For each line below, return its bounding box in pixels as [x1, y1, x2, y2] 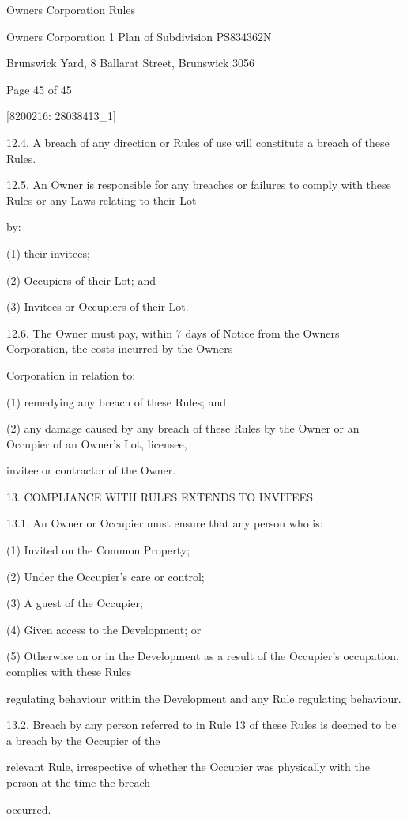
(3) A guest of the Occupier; [6, 595, 143, 611]
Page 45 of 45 [6, 81, 72, 97]
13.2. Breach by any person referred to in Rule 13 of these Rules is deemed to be [6, 716, 397, 733]
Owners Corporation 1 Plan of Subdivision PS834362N [6, 28, 272, 44]
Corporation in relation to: [6, 366, 136, 383]
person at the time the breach [6, 774, 151, 790]
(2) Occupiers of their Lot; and [6, 271, 156, 288]
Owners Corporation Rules [6, 2, 136, 17]
